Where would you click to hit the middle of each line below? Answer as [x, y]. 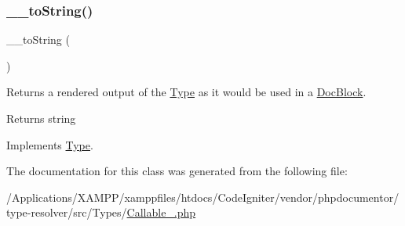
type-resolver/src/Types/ [67, 212]
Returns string [41, 118]
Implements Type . [50, 144]
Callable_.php [161, 212]
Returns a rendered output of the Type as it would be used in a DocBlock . [186, 92]
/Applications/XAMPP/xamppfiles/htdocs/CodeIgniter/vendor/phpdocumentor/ [203, 197]
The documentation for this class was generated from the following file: [177, 171]
